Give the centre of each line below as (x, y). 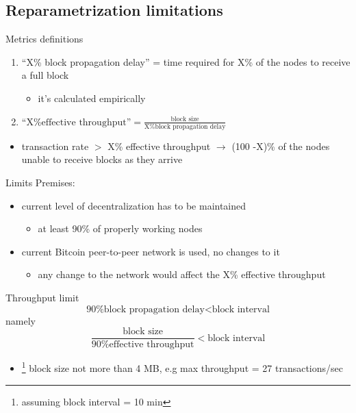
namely (21, 320)
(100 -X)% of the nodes (281, 146)
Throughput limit (42, 298)
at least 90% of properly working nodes (120, 228)
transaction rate (55, 146)
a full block (45, 75)
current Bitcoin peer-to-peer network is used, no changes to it (151, 251)
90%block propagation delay (145, 309)
